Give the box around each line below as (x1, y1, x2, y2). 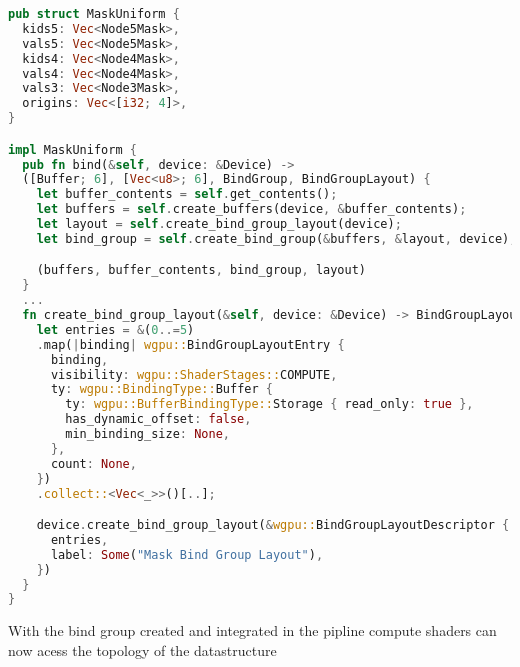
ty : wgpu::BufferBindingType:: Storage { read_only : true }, (65, 397, 474, 412)
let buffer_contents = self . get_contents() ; (36, 187, 338, 202)
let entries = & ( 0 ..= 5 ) (36, 322, 195, 337)
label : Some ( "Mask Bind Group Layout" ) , (50, 547, 324, 562)
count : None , (50, 456, 137, 471)
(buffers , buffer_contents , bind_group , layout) (36, 263, 366, 278)
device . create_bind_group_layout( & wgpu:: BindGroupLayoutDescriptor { (36, 518, 510, 533)
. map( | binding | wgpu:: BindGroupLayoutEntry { (36, 337, 345, 352)
